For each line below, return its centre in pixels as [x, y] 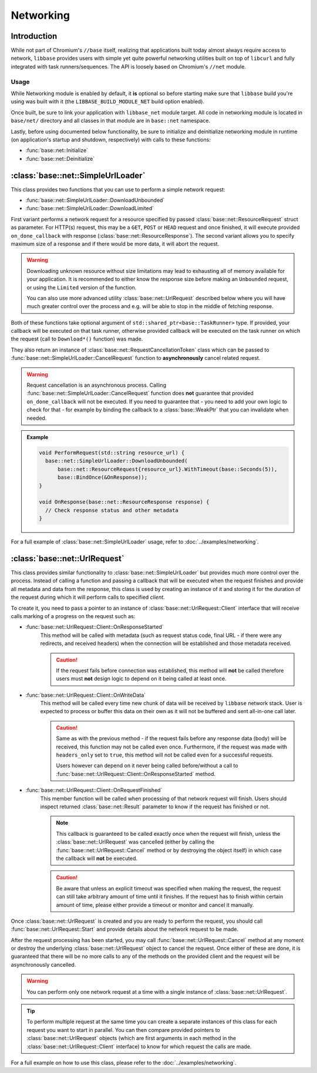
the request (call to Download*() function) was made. [77, 339]
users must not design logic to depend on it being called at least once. [141, 679]
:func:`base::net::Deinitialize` [60, 158]
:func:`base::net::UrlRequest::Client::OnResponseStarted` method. [136, 774]
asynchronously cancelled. [43, 964]
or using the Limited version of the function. [82, 287]
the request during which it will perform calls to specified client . [88, 597]
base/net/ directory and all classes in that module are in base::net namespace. [111, 121]
